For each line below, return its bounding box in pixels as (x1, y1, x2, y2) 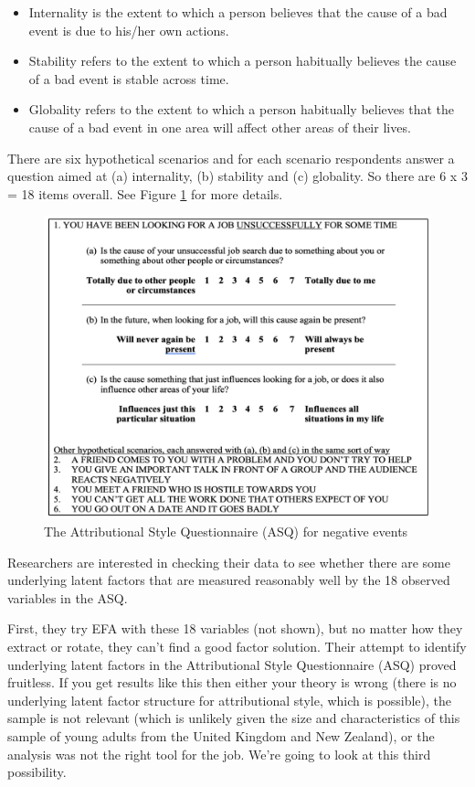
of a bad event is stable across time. (28, 69, 229, 88)
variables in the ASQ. (7, 588, 128, 607)
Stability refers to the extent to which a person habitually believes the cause (28, 51, 457, 70)
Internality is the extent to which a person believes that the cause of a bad (28, 3, 448, 21)
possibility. (7, 762, 67, 782)
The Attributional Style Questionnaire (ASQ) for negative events (44, 522, 408, 541)
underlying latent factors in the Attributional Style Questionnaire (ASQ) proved (7, 654, 457, 674)
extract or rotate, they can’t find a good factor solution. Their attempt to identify (7, 637, 467, 656)
